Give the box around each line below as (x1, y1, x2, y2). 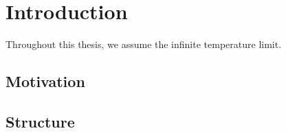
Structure (5, 110, 75, 132)
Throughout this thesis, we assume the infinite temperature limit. (5, 37, 282, 51)
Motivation (5, 71, 85, 92)
